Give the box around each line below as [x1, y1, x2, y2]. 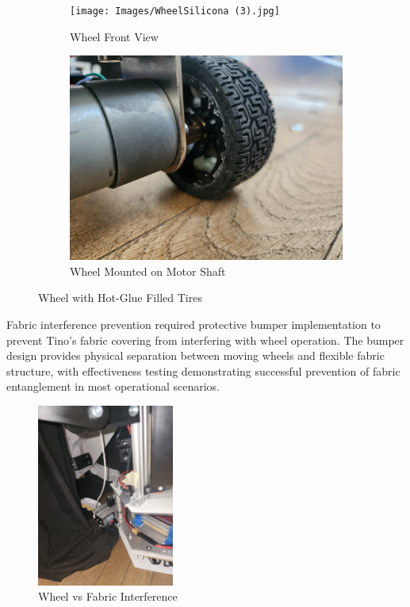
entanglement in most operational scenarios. [6, 378, 220, 395]
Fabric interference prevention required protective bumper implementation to [6, 316, 381, 333]
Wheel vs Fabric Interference [38, 588, 178, 605]
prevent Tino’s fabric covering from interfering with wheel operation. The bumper [6, 331, 404, 348]
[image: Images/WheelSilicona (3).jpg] [70, 6, 280, 17]
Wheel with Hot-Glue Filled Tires [38, 289, 202, 306]
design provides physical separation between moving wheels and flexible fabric [6, 347, 385, 364]
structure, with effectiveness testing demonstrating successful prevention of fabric [6, 362, 400, 379]
